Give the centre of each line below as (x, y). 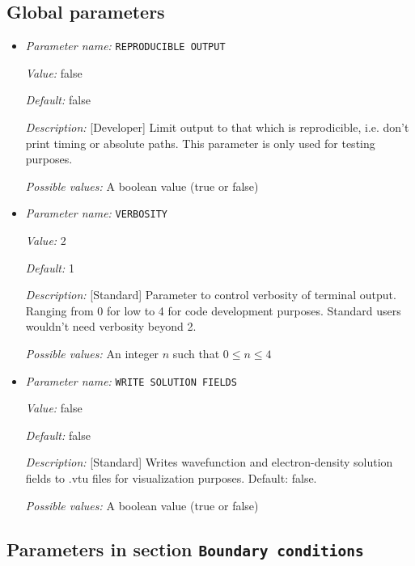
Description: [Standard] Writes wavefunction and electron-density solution (209, 462)
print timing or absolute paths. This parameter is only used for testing (200, 143)
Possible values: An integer (92, 354)
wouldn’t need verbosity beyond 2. (111, 326)
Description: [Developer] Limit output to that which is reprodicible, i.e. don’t (217, 127)
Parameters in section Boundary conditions (185, 549)
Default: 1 (50, 267)
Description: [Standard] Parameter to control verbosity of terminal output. (211, 295)
